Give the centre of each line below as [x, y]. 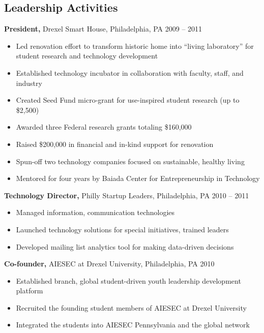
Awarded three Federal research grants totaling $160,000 [104, 127]
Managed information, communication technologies [95, 212]
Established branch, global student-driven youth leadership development [128, 280]
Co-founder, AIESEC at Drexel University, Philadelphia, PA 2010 [109, 264]
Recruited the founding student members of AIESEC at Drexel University [131, 307]
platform [30, 291]
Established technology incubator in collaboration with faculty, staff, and [130, 72]
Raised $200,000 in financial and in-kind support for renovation [115, 144]
